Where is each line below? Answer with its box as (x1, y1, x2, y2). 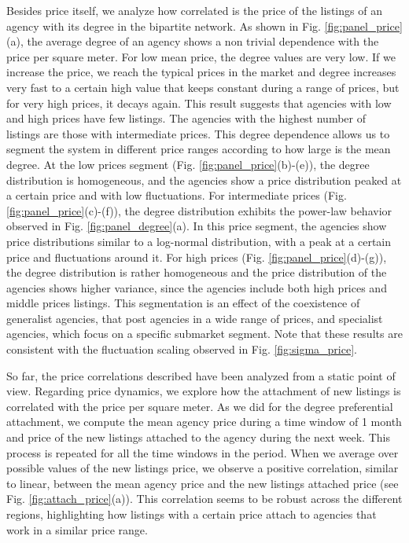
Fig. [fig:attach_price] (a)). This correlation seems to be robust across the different (6, 490, 403, 507)
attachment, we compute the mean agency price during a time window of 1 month (6, 413, 402, 430)
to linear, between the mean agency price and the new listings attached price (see (6, 475, 399, 491)
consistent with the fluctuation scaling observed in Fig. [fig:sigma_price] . (6, 341, 357, 358)
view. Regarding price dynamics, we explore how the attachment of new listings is (6, 383, 401, 399)
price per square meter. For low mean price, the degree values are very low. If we (6, 48, 396, 64)
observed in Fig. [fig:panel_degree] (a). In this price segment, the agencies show (6, 218, 387, 234)
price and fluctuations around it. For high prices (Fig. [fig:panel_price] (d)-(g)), (6, 248, 387, 265)
